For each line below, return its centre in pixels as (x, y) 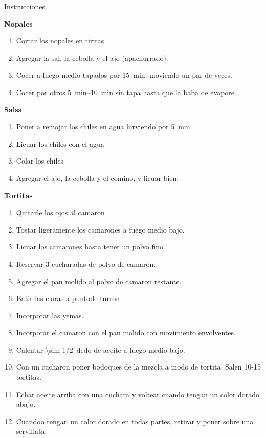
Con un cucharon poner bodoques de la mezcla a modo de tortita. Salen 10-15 (138, 367)
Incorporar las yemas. (50, 315)
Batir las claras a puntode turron (68, 298)
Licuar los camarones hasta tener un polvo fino (90, 247)
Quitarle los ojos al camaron (60, 212)
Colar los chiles (40, 161)
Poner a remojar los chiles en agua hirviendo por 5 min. (104, 126)
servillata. (31, 431)
